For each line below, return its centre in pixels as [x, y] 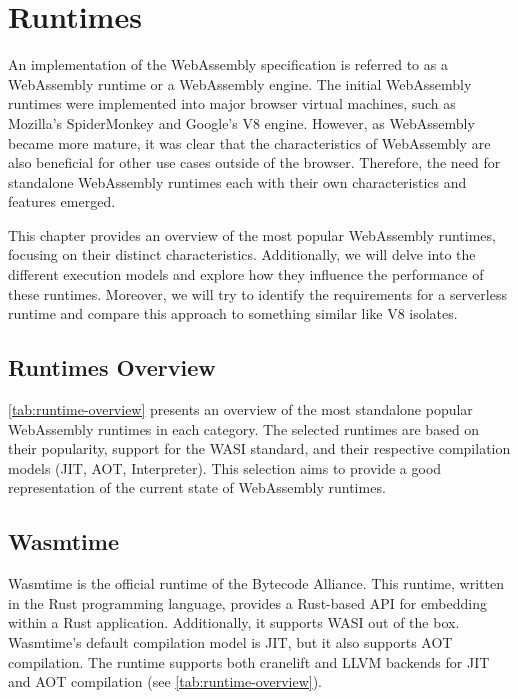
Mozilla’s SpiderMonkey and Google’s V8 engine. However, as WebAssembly [241, 122]
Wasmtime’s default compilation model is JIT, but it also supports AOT [230, 642]
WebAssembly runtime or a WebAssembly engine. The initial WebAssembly [240, 83]
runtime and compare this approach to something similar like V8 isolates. [233, 313]
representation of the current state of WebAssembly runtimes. [197, 487]
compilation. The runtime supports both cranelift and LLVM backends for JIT [249, 661]
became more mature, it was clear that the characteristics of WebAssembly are [249, 142]
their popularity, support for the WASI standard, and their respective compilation [259, 448]
